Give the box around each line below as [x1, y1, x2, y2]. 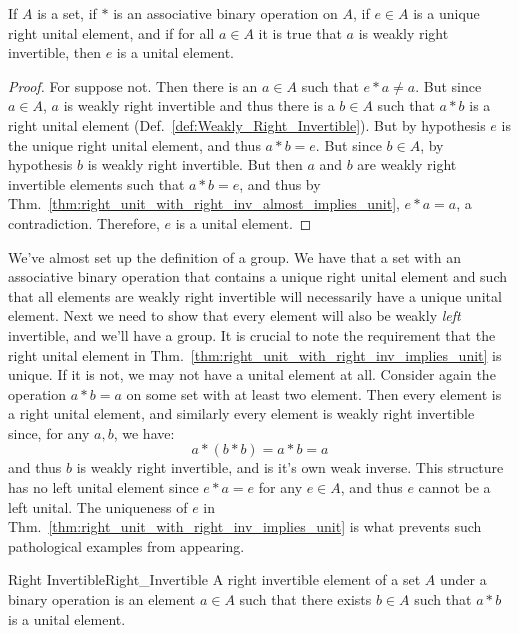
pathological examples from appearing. [8, 535, 245, 556]
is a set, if [37, 3, 97, 23]
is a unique [413, 3, 480, 23]
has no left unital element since [8, 477, 199, 498]
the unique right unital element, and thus [8, 134, 261, 155]
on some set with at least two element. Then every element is [126, 383, 502, 404]
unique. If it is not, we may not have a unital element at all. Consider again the [8, 364, 496, 385]
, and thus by [239, 173, 321, 194]
